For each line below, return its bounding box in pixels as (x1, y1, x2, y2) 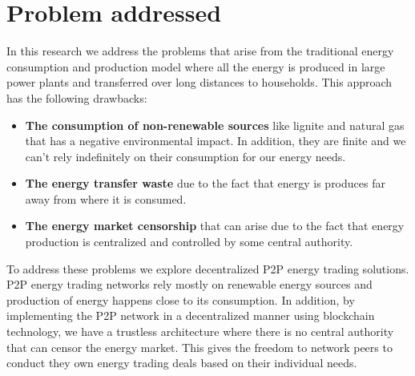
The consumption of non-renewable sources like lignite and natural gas (25, 116, 405, 133)
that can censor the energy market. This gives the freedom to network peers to (6, 338, 393, 355)
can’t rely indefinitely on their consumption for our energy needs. (25, 148, 346, 164)
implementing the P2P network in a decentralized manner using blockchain (6, 307, 375, 324)
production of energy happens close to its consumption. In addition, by (6, 291, 355, 308)
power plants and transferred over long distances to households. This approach (6, 74, 393, 91)
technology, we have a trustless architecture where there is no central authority (6, 323, 394, 340)
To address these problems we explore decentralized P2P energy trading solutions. (6, 260, 409, 277)
